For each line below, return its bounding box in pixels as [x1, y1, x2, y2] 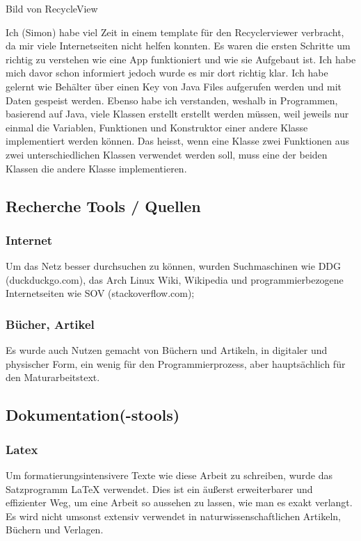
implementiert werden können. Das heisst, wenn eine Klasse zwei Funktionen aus [6, 134, 350, 148]
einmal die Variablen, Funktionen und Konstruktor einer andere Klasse [6, 120, 308, 134]
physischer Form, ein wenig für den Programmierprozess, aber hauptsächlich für [6, 356, 346, 371]
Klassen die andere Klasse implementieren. [6, 161, 187, 175]
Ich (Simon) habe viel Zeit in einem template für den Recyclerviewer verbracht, [6, 24, 344, 39]
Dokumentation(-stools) [6, 404, 180, 426]
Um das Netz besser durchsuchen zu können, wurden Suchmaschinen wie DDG [6, 259, 342, 273]
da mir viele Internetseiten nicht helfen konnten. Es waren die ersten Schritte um [6, 38, 351, 53]
